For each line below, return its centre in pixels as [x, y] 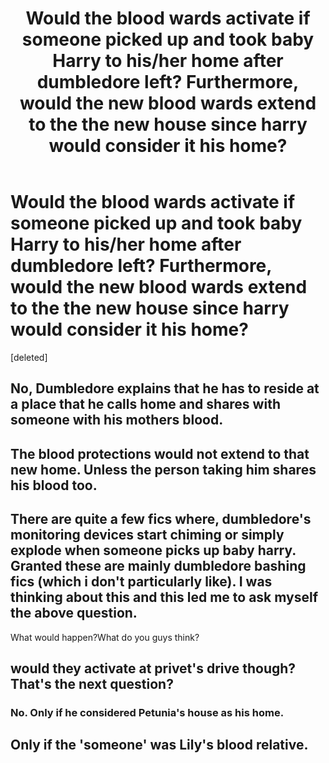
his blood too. [54, 485]
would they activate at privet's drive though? [153, 668]
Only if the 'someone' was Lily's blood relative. [159, 745]
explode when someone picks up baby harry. [153, 550]
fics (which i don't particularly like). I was [141, 582]
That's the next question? [92, 683]
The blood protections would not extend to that [160, 453]
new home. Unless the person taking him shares [163, 469]
